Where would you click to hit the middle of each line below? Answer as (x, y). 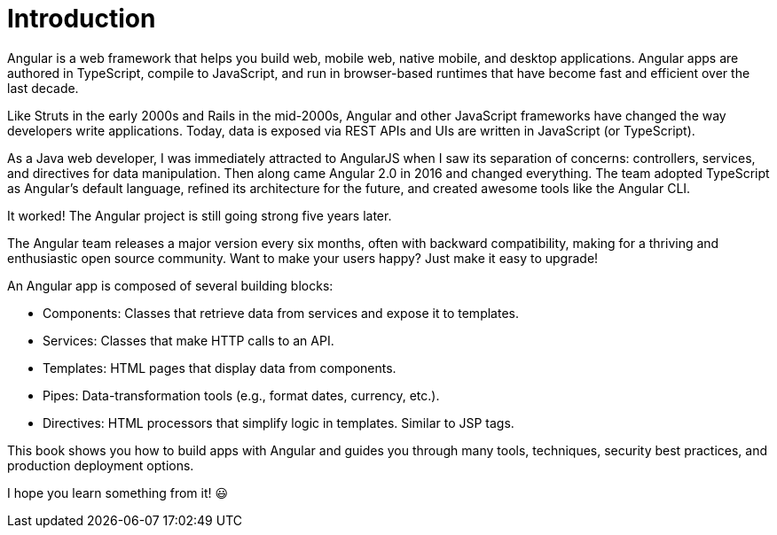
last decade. (43, 88)
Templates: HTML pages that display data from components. (220, 368)
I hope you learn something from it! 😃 (118, 492)
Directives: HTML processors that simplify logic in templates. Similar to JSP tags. (279, 423)
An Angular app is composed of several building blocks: (170, 285)
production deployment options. (101, 465)
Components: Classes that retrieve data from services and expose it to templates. (281, 313)
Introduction (82, 19)
